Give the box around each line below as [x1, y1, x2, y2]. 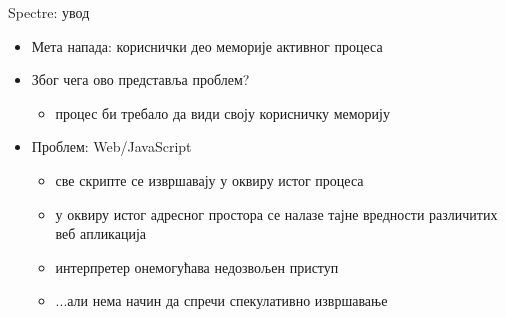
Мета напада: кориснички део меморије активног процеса [31, 35, 383, 56]
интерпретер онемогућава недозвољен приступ [55, 256, 339, 277]
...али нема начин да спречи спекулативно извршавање [55, 290, 388, 311]
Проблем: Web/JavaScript [31, 136, 192, 157]
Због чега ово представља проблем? [31, 69, 250, 90]
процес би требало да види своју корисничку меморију [55, 102, 390, 123]
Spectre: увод [8, 2, 90, 22]
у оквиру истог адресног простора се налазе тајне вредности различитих [55, 203, 498, 224]
